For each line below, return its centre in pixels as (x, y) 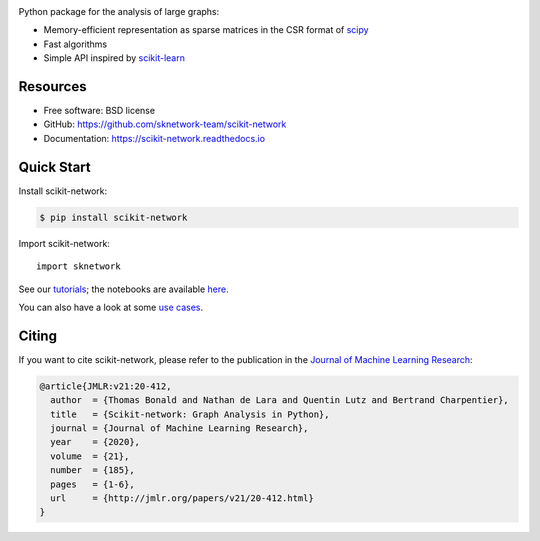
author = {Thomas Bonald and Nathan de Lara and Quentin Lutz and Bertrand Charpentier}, (279, 400)
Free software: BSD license (99, 111)
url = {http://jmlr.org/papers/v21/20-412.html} (182, 498)
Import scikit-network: (64, 243)
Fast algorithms (75, 44)
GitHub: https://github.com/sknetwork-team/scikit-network (165, 124)
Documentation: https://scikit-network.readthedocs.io (154, 138)
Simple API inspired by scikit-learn (114, 58)
